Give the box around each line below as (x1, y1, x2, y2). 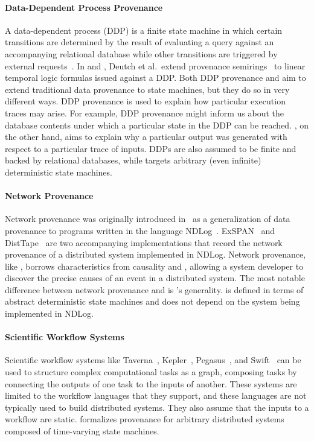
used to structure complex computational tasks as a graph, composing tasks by (5, 366, 297, 378)
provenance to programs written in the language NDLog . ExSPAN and (5, 224, 275, 236)
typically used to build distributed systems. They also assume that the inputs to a (5, 401, 309, 413)
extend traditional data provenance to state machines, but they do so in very (5, 83, 290, 95)
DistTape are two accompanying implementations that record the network (5, 236, 283, 249)
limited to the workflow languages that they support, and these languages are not (5, 389, 307, 402)
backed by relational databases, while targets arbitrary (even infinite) (5, 154, 261, 167)
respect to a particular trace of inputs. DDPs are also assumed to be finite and (5, 142, 296, 154)
